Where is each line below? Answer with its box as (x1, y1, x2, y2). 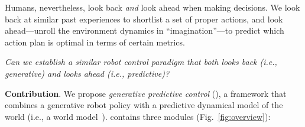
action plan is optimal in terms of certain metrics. (5, 35, 185, 48)
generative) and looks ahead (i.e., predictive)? (5, 67, 170, 79)
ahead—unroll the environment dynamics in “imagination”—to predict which (5, 24, 284, 37)
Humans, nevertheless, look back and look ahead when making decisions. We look (5, 1, 300, 13)
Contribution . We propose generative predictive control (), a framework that (5, 87, 287, 99)
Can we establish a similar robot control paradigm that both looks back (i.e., (5, 56, 277, 68)
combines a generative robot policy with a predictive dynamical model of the (5, 99, 283, 111)
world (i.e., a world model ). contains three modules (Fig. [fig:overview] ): (5, 110, 271, 122)
